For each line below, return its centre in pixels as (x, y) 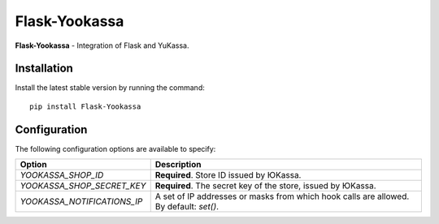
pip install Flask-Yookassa (85, 106)
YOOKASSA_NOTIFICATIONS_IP (81, 201)
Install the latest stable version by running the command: (110, 88)
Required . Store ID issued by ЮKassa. (228, 175)
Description (178, 165)
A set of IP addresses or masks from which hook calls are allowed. (282, 196)
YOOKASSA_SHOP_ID (62, 175)
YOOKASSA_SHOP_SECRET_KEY (83, 186)
